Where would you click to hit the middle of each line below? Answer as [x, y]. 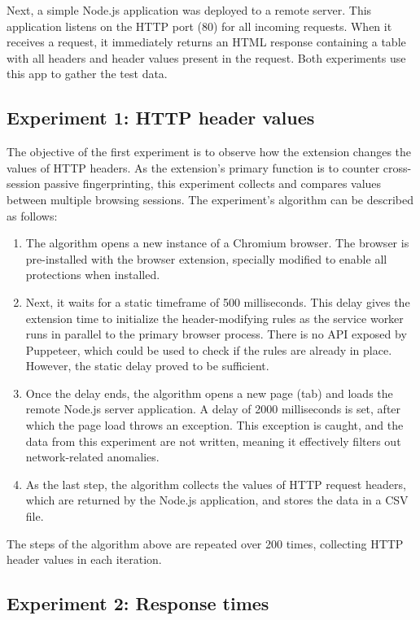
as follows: [32, 215]
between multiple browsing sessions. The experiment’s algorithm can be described [210, 199]
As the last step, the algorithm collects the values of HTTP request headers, [216, 484]
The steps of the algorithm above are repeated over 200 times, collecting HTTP [205, 543]
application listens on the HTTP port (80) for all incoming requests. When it [199, 26]
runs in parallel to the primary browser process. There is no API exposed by [216, 334]
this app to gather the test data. [87, 74]
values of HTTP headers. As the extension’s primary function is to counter [193, 167]
